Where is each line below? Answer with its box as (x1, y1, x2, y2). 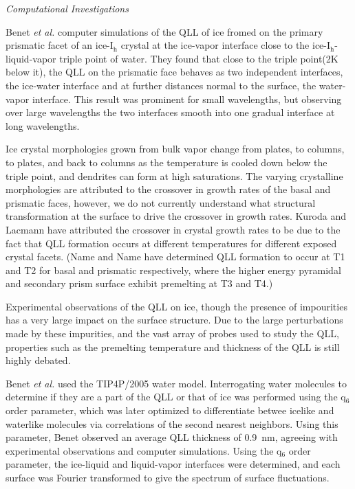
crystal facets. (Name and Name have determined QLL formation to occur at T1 (6, 249, 345, 264)
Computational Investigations (6, 1, 129, 15)
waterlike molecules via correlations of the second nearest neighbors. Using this (6, 416, 338, 431)
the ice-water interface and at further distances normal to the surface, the (6, 78, 316, 92)
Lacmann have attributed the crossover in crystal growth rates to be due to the (6, 222, 341, 236)
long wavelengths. (6, 118, 80, 133)
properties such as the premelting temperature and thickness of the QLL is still (6, 339, 340, 354)
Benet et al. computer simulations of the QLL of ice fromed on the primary (6, 24, 323, 38)
